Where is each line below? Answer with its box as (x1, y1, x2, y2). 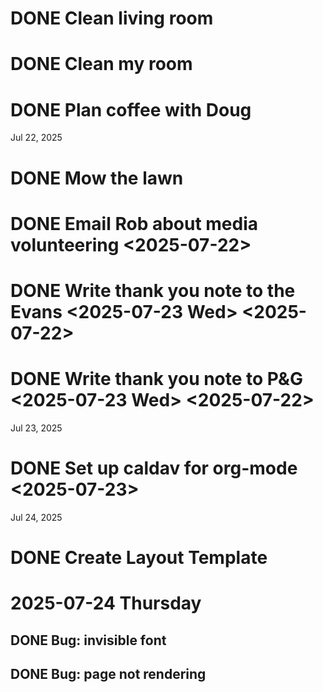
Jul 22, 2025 (10, 132, 63, 144)
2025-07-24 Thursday (10, 592, 202, 615)
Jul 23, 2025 (10, 422, 63, 434)
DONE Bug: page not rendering (10, 665, 207, 682)
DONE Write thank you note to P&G (10, 368, 303, 391)
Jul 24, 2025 (10, 511, 63, 523)
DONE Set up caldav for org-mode (10, 457, 298, 479)
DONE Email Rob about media (10, 212, 259, 235)
